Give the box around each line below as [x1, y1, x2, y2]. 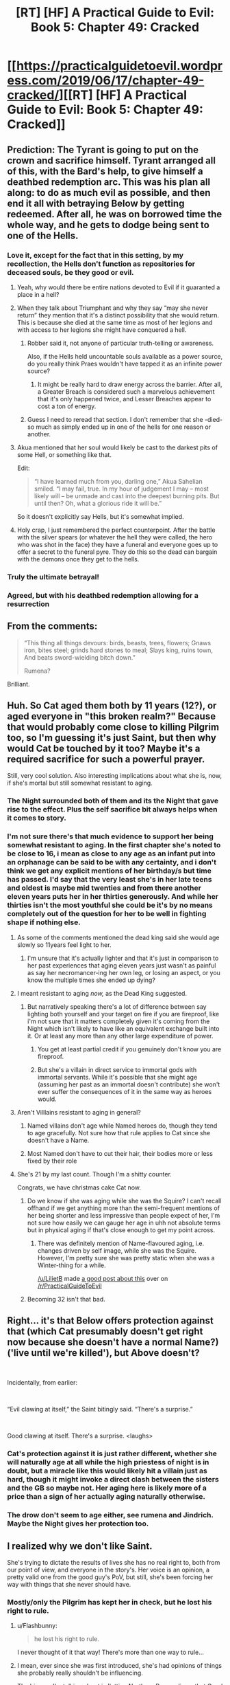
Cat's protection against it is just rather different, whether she [7, 1449, 218, 1458]
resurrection [7, 599, 50, 609]
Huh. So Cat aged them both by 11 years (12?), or [7, 700, 217, 711]
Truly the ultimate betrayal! [7, 572, 100, 581]
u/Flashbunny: [16, 1622, 57, 1630]
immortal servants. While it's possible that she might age [37, 1073, 198, 1081]
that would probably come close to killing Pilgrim [7, 721, 220, 733]
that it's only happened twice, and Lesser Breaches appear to [37, 394, 212, 403]
